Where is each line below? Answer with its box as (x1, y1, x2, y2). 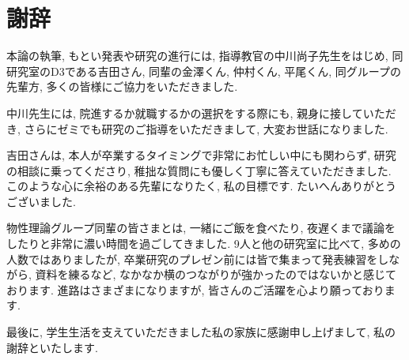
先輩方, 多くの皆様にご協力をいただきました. (6, 78, 238, 95)
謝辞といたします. (6, 339, 98, 355)
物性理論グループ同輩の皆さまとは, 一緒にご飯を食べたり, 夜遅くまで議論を (6, 219, 396, 236)
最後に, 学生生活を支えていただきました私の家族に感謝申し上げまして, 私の (6, 324, 396, 340)
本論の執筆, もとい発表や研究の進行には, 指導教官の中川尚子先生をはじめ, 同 (6, 47, 403, 64)
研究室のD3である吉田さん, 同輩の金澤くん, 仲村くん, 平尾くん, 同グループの (6, 62, 401, 79)
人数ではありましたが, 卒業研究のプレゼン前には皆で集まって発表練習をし (6, 250, 389, 267)
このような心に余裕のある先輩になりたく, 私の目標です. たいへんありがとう (6, 178, 397, 194)
